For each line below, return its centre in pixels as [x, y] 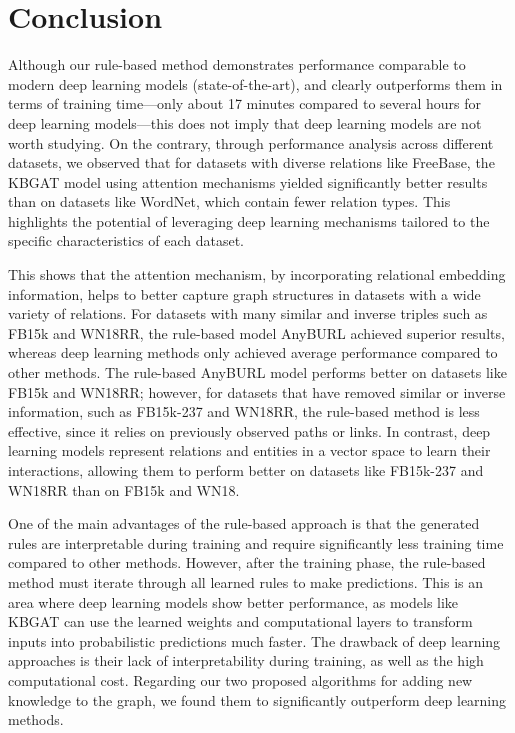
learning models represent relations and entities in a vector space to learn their [249, 450]
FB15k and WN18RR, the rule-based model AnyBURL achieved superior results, [256, 332]
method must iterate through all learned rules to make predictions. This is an [246, 581]
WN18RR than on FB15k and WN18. [124, 489]
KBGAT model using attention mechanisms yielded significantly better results [248, 181]
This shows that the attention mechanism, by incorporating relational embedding [257, 274]
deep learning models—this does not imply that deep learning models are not [245, 122]
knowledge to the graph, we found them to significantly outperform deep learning [257, 699]
